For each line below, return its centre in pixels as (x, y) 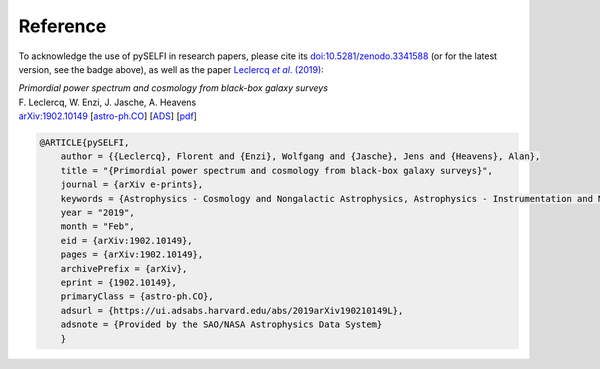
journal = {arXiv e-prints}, (132, 184)
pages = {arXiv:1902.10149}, (132, 254)
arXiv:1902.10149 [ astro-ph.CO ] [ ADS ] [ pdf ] (107, 116)
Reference (62, 26)
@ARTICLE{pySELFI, (84, 143)
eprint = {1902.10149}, (118, 282)
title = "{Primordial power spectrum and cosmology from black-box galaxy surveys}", (277, 170)
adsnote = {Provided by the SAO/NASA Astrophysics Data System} (221, 324)
